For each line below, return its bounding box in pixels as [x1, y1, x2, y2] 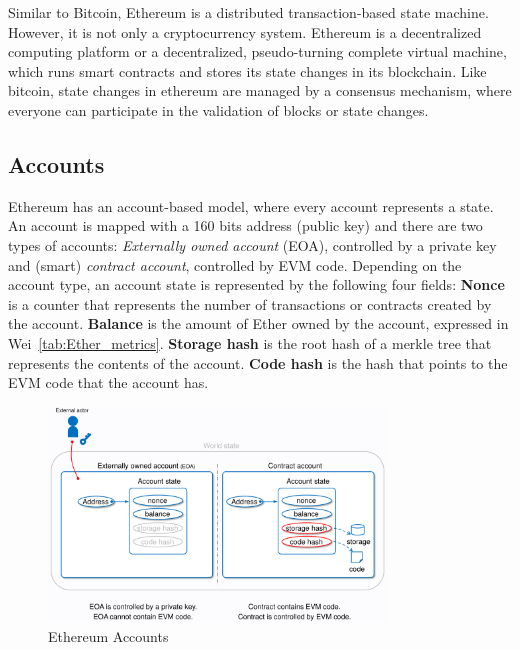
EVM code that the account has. [8, 372, 209, 393]
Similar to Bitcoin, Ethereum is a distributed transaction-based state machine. [8, 2, 489, 22]
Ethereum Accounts [48, 625, 169, 646]
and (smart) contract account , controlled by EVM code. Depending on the [8, 254, 462, 275]
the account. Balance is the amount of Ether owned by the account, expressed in [8, 313, 509, 334]
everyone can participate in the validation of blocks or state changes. [8, 99, 429, 120]
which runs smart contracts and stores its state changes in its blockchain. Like [8, 60, 487, 81]
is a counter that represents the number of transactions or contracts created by [8, 293, 492, 314]
